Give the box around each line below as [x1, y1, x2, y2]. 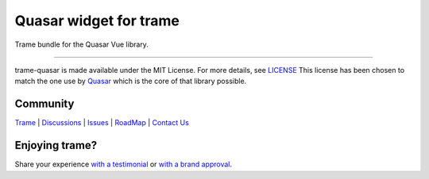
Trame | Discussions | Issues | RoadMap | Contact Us [14, 118, 190, 128]
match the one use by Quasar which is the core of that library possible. [14, 76, 247, 86]
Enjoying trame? [14, 139, 98, 152]
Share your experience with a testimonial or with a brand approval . [14, 159, 233, 169]
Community [14, 97, 75, 111]
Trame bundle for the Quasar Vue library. [14, 40, 149, 49]
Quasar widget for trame [14, 12, 180, 29]
